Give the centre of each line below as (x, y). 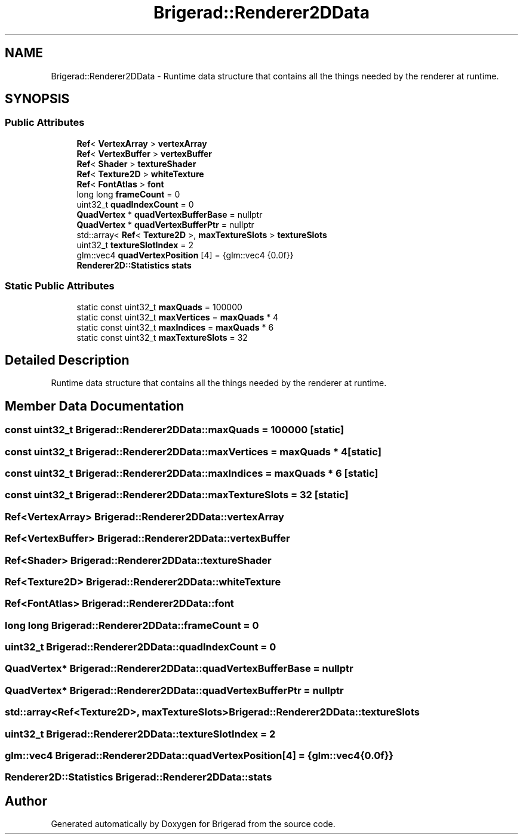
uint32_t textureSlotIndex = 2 (135, 245)
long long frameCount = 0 (128, 194)
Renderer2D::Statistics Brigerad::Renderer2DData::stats (139, 777)
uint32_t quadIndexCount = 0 (135, 204)
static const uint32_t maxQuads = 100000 (159, 307)
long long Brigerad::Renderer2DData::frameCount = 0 (132, 625)
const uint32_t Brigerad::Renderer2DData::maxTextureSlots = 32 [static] (177, 495)
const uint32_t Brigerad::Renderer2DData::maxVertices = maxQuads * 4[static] (193, 451)
